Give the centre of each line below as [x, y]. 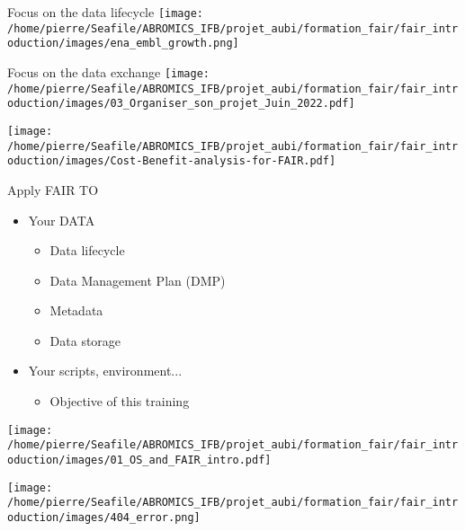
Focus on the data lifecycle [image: [106, 12]
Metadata [76, 310]
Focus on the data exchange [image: [109, 71]
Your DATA [62, 220]
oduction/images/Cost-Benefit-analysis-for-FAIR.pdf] [172, 161]
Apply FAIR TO [53, 189]
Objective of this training [120, 401]
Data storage [85, 340]
